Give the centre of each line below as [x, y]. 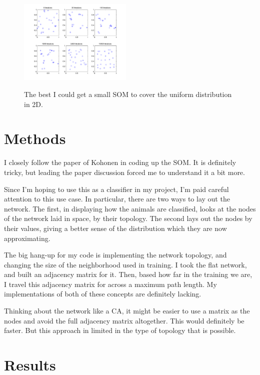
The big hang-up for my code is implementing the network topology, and [115, 255]
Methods [35, 138]
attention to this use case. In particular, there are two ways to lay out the [117, 199]
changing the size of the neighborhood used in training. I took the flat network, [125, 264]
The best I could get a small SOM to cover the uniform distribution [128, 94]
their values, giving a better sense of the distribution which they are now [115, 228]
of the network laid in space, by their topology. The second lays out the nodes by [128, 218]
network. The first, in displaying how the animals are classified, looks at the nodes [130, 208]
